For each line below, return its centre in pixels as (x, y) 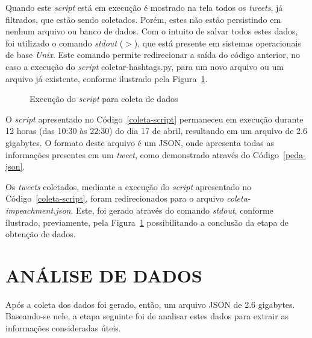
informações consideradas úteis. (63, 328)
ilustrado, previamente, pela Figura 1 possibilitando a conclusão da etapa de (147, 222)
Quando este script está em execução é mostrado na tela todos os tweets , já (144, 7)
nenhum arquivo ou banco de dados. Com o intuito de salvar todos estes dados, (152, 31)
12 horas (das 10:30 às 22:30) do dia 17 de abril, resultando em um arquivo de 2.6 (156, 131)
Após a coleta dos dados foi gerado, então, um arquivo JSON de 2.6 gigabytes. (150, 304)
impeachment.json (38, 210)
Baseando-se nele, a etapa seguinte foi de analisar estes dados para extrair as (147, 316)
